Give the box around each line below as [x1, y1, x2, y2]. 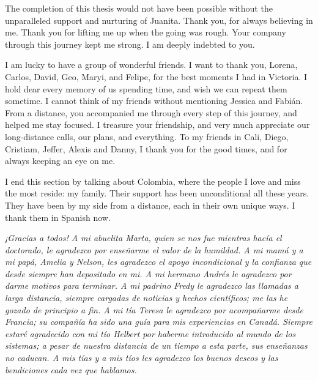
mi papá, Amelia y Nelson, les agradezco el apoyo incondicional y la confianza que [5, 255, 312, 268]
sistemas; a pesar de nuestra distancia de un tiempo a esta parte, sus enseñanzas [5, 339, 308, 352]
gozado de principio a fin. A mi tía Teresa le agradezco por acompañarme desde [5, 303, 303, 316]
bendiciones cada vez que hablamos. [5, 363, 137, 376]
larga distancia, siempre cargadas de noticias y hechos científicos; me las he [5, 291, 288, 304]
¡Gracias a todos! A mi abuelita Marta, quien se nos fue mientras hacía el [5, 231, 282, 244]
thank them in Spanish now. [5, 210, 111, 223]
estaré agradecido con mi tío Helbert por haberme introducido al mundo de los [5, 327, 296, 340]
